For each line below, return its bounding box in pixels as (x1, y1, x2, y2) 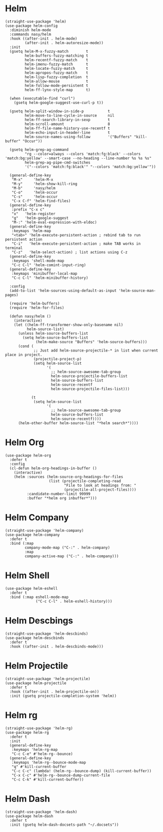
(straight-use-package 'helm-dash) (5, 809, 78, 814)
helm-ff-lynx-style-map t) (24, 87, 91, 92)
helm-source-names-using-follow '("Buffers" (24, 134, 132, 139)
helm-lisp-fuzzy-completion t (24, 74, 89, 80)
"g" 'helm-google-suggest (11, 215, 69, 220)
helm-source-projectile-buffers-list (51, 374, 128, 378)
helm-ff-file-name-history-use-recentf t (24, 125, 110, 131)
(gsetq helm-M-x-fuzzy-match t (9, 49, 89, 54)
